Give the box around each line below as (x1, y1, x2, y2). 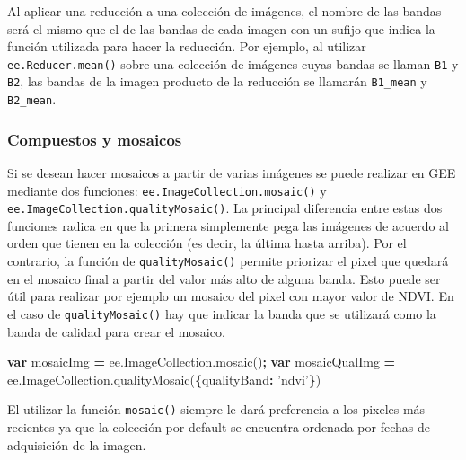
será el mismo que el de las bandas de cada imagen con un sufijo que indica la (7, 19, 435, 38)
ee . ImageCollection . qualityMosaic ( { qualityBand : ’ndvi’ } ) (7, 369, 321, 388)
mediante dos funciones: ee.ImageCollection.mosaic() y (7, 181, 327, 199)
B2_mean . (7, 90, 57, 109)
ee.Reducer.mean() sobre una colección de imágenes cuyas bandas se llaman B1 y (7, 54, 459, 73)
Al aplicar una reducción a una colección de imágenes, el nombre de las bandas (7, 2, 442, 20)
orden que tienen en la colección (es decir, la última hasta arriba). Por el (7, 234, 407, 252)
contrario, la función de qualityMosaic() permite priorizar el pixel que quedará (7, 252, 449, 270)
